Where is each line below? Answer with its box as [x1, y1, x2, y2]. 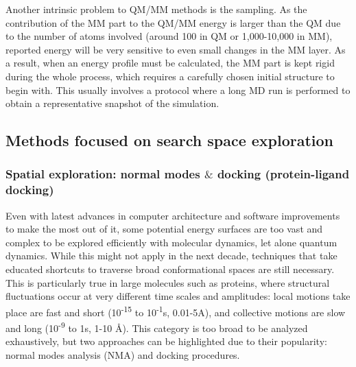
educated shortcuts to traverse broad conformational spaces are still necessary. [5, 262, 335, 276]
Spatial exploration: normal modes [5, 165, 200, 182]
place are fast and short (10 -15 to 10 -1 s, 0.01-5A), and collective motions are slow [5, 303, 346, 319]
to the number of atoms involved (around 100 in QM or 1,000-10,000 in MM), [5, 29, 333, 43]
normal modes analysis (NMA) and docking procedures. [5, 347, 240, 362]
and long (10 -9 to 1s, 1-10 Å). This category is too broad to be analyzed [5, 319, 308, 335]
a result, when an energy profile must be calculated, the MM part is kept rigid [5, 56, 335, 70]
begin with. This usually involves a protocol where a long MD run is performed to [5, 82, 351, 97]
